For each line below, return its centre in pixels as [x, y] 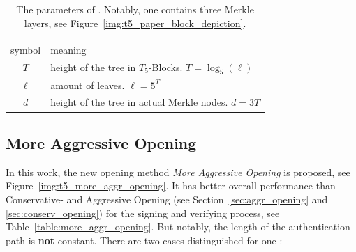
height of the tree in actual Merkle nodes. [139, 102]
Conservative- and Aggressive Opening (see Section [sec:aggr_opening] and [167, 199]
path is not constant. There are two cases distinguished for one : [144, 240]
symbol [26, 49]
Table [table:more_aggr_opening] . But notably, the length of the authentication [178, 227]
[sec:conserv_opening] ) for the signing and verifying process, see [143, 213]
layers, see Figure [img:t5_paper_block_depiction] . [135, 23]
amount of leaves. [88, 85]
